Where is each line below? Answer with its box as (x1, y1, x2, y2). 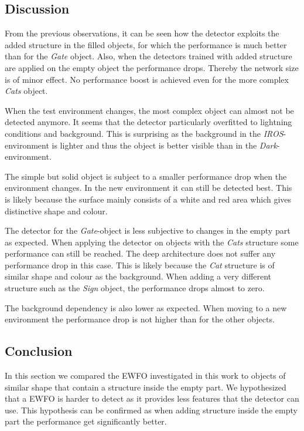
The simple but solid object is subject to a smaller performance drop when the (5, 170, 287, 182)
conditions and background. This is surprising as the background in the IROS (5, 127, 283, 139)
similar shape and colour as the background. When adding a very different (5, 270, 272, 282)
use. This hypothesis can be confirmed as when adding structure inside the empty (5, 403, 298, 416)
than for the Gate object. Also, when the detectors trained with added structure (5, 50, 292, 62)
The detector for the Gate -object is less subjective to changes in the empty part (5, 224, 291, 237)
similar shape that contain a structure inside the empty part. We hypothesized (5, 381, 286, 393)
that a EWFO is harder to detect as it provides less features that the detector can (5, 392, 299, 405)
